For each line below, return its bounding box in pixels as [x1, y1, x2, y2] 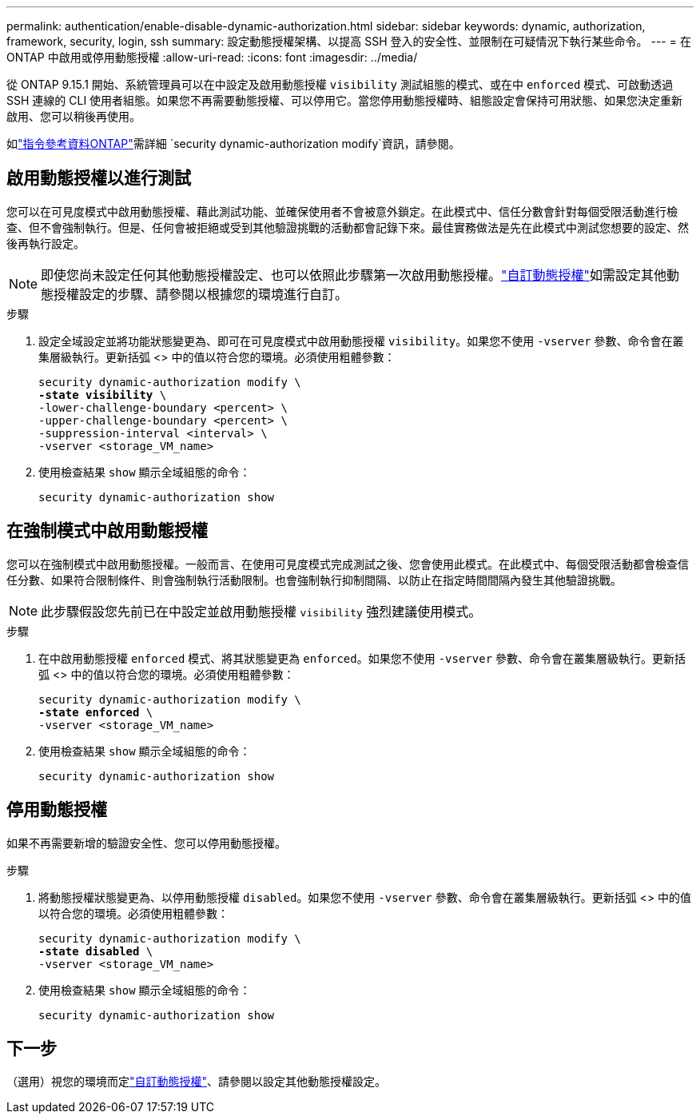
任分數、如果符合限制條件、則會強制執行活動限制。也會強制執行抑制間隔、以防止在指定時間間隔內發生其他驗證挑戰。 [6, 572, 622, 587]
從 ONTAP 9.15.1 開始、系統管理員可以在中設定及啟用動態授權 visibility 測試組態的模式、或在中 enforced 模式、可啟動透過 [6, 78, 674, 91]
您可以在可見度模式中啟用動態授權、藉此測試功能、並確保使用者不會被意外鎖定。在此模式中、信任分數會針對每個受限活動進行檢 [6, 204, 678, 218]
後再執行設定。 [6, 236, 85, 250]
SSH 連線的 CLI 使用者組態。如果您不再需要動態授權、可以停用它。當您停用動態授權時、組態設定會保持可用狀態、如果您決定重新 [6, 94, 683, 107]
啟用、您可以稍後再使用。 [6, 110, 141, 123]
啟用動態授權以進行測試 [6, 168, 191, 189]
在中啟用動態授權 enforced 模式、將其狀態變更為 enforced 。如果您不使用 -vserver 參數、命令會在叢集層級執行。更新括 [38, 651, 686, 665]
